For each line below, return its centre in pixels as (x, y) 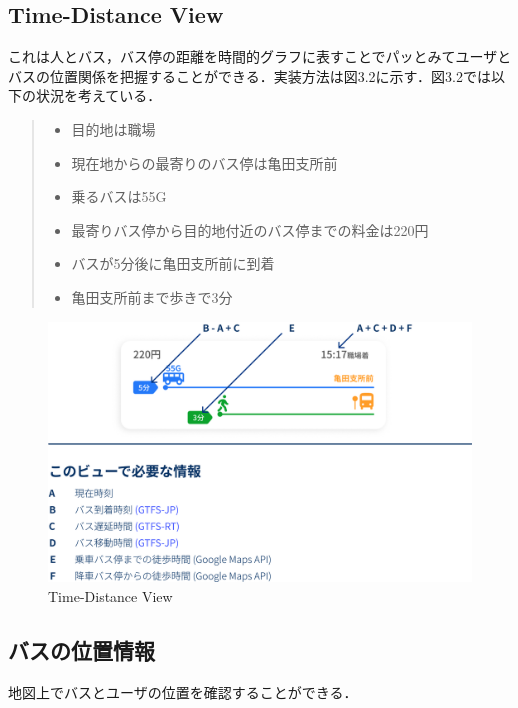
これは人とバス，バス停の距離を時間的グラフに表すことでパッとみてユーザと (260, 56)
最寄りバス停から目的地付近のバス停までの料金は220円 (250, 229)
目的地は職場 (113, 128)
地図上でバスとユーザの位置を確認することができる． (183, 691)
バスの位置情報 (81, 649)
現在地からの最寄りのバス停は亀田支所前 (204, 162)
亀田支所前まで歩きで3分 (152, 296)
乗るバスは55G (119, 196)
